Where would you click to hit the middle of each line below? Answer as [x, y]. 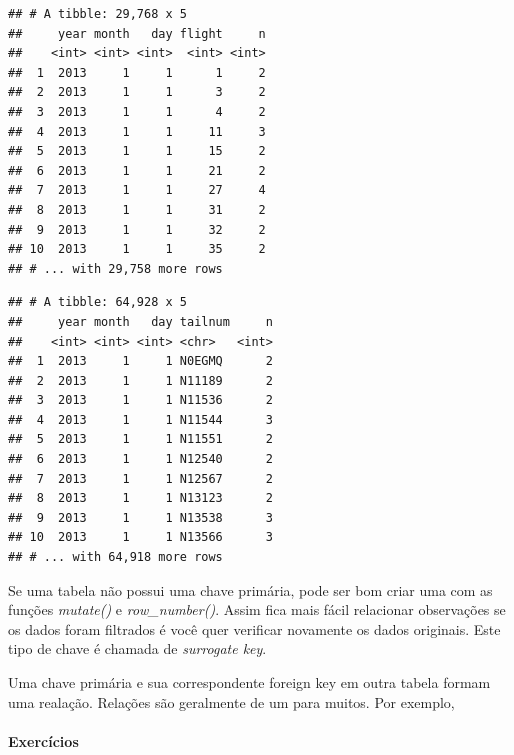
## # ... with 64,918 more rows [115, 557]
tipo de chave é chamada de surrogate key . [137, 648]
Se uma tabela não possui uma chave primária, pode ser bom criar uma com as [250, 589]
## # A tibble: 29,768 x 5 [97, 14]
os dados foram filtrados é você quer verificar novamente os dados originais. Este [254, 628]
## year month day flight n [137, 33]
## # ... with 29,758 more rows [115, 268]
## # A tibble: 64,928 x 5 [97, 302]
